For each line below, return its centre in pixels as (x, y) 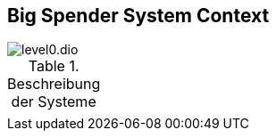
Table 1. (54, 66)
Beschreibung (54, 84)
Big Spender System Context (138, 16)
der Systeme (54, 102)
